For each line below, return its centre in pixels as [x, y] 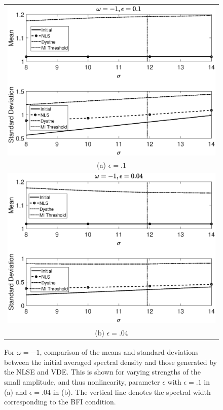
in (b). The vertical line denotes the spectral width [132, 392]
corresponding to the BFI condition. [60, 402]
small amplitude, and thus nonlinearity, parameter [82, 381]
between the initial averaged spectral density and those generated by [110, 362]
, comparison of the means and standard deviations [119, 352]
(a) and [16, 392]
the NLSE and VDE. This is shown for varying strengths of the [102, 372]
